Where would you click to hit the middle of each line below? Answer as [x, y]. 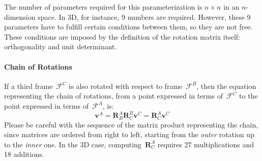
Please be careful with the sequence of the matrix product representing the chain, [131, 124]
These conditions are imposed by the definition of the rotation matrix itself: [122, 36]
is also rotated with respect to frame [126, 86]
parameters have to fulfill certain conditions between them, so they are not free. [128, 27]
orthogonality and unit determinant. [61, 46]
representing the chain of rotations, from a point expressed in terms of [113, 96]
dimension [20, 17]
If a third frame [28, 86]
